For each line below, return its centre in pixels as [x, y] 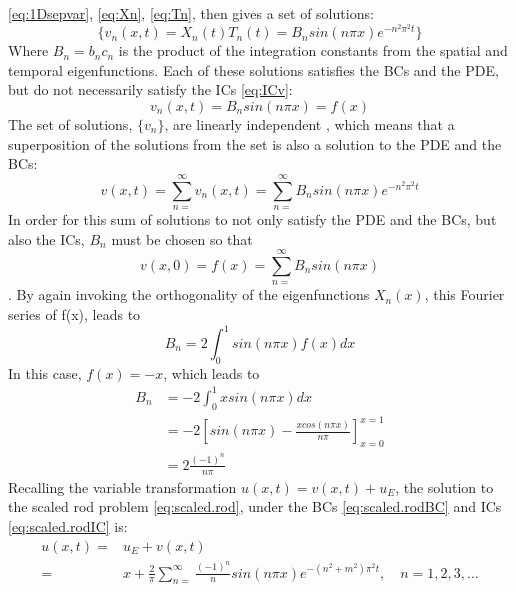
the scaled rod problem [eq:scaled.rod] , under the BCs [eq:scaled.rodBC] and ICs [255, 506]
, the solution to [444, 486]
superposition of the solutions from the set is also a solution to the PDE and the [255, 143]
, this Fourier [464, 294]
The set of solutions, [70, 124]
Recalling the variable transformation [122, 486]
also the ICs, [46, 238]
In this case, [45, 372]
